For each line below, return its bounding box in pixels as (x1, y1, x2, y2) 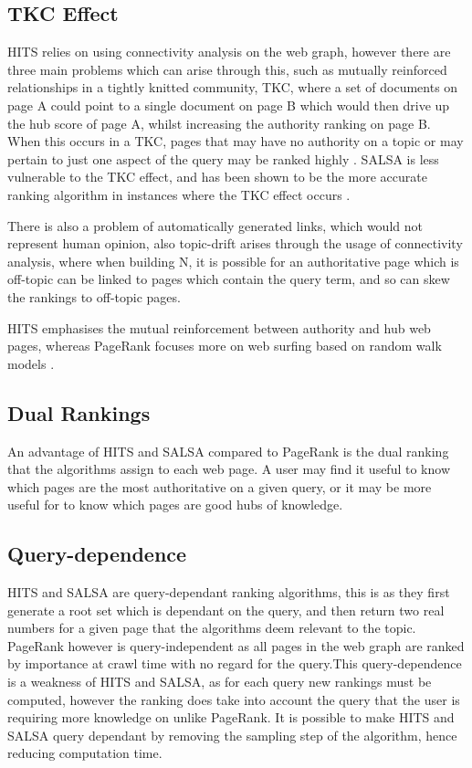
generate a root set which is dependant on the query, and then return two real (7, 600, 445, 619)
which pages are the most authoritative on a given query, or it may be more (7, 477, 432, 496)
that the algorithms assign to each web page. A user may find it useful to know (7, 459, 450, 479)
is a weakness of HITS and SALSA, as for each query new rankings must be (7, 672, 432, 691)
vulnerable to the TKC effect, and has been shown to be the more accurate (7, 167, 427, 186)
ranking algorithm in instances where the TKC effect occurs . (7, 184, 351, 204)
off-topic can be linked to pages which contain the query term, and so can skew (7, 269, 450, 289)
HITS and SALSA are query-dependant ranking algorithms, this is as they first (7, 583, 450, 602)
